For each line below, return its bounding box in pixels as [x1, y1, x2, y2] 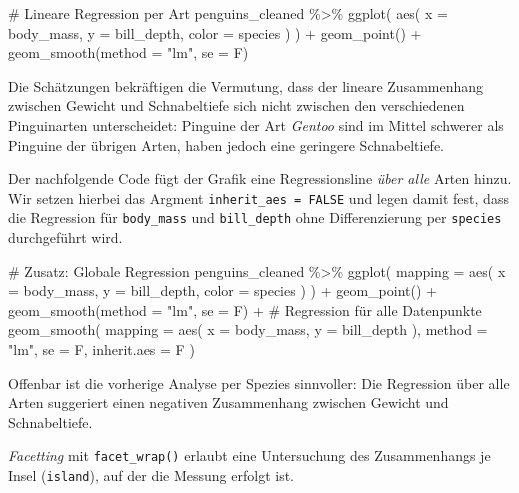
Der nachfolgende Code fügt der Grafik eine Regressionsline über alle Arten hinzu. [8, 168, 512, 189]
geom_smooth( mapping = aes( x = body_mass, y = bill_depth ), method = [8, 319, 488, 340]
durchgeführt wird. [8, 227, 123, 248]
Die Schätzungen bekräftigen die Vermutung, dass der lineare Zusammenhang [8, 75, 484, 96]
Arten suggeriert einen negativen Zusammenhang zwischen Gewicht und [8, 392, 449, 413]
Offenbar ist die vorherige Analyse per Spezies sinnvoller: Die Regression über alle [8, 372, 510, 393]
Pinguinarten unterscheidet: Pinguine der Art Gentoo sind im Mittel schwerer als [8, 114, 504, 135]
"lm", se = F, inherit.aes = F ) [8, 339, 195, 360]
